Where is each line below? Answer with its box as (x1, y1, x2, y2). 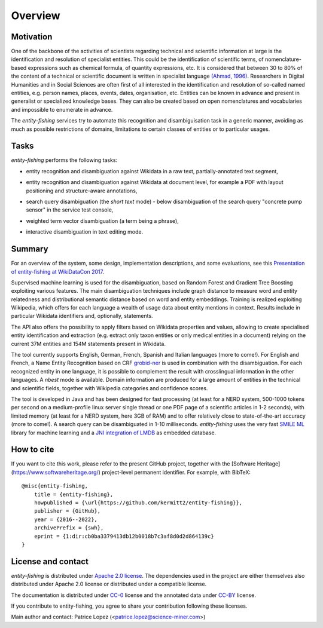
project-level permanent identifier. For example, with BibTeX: (102, 468, 251, 476)
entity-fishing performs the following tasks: (11, 157, 118, 164)
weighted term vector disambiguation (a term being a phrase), (26, 217, 179, 224)
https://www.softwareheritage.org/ (13, 468, 99, 476)
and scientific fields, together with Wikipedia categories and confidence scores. (11, 384, 208, 391)
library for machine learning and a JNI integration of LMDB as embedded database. (11, 429, 217, 436)
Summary (11, 244, 48, 254)
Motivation (11, 32, 53, 42)
